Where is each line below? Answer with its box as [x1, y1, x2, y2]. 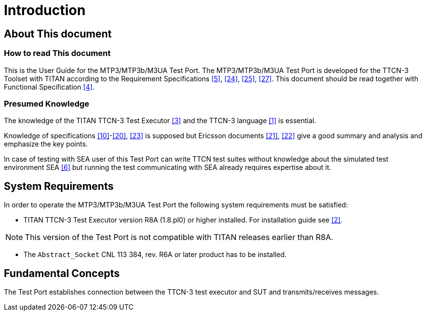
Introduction [4, 2, 86, 19]
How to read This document [4, 48, 111, 58]
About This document [4, 27, 112, 40]
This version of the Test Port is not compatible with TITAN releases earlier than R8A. [25, 232, 333, 242]
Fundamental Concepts [4, 267, 120, 279]
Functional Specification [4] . [4, 82, 95, 91]
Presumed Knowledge [4, 98, 90, 109]
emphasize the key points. [4, 140, 88, 148]
